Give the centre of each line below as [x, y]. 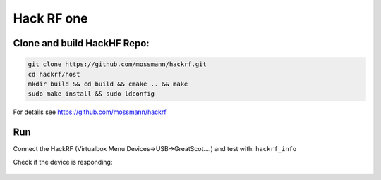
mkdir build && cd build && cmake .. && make [108, 84]
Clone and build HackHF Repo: [81, 43]
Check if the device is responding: [63, 162]
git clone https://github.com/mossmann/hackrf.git [117, 64]
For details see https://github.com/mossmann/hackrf [90, 112]
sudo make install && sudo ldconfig [91, 94]
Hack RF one [50, 18]
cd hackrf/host [54, 74]
